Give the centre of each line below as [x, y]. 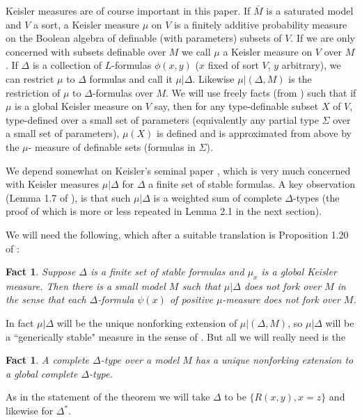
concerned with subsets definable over [86, 51]
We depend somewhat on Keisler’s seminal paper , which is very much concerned [178, 170]
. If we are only [323, 38]
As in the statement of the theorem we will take [108, 397]
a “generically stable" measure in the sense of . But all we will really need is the [176, 336]
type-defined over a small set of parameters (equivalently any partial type [162, 119]
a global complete [42, 373]
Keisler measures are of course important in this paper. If [128, 10]
